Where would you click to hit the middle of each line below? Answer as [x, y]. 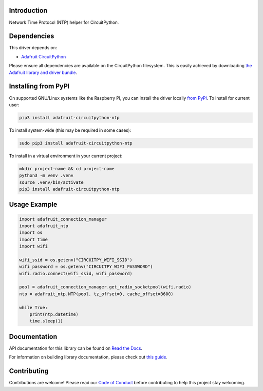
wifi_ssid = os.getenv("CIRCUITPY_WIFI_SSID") [76, 260]
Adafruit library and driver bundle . [43, 72]
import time [34, 239]
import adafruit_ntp [44, 226]
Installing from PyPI [39, 86]
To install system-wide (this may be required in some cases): [70, 130]
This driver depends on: [33, 48]
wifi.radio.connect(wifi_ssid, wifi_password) [76, 273]
